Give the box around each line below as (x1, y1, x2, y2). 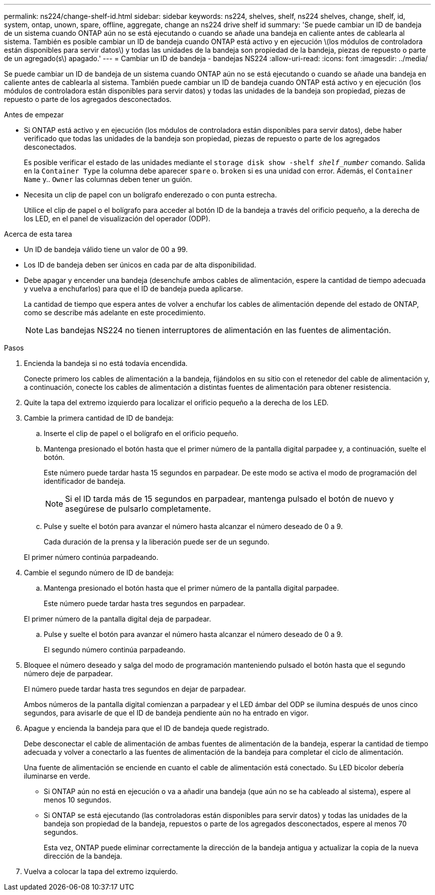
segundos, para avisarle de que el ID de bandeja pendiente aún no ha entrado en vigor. (24, 709, 309, 717)
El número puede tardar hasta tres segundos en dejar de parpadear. (24, 685, 246, 693)
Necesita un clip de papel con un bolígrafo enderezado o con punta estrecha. (24, 190, 277, 199)
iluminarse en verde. (24, 772, 90, 780)
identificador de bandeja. (44, 477, 126, 485)
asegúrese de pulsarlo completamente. (65, 504, 211, 514)
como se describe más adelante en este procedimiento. (24, 308, 206, 317)
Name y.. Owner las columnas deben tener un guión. (24, 175, 192, 183)
